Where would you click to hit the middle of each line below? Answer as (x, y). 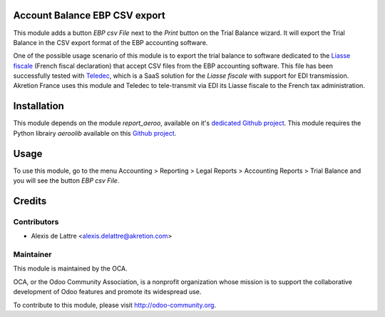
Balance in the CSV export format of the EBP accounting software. (111, 42)
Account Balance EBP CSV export (89, 15)
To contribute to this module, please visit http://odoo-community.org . (115, 305)
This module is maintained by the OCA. (70, 268)
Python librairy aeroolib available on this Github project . (95, 133)
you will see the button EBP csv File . (66, 181)
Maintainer (32, 254)
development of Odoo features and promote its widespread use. (107, 292)
